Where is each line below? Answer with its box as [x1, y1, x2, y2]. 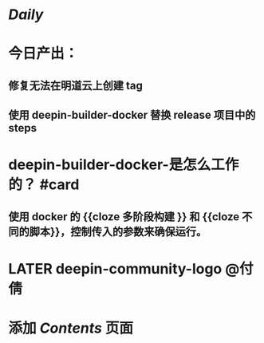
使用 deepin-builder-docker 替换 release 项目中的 [8, 108, 256, 122]
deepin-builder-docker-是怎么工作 [8, 156, 239, 174]
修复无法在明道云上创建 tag [8, 78, 144, 93]
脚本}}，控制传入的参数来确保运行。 [29, 225, 207, 239]
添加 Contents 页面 [8, 319, 134, 337]
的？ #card [8, 175, 80, 194]
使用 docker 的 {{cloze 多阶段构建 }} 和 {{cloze [8, 210, 240, 223]
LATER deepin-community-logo [8, 259, 223, 278]
